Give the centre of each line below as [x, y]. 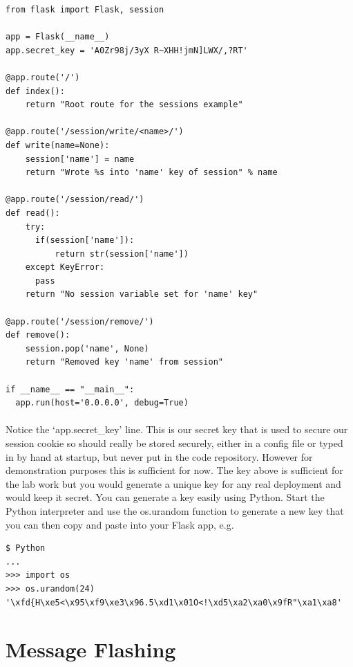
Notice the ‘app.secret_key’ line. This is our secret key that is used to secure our [177, 429]
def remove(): [38, 335]
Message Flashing [91, 649]
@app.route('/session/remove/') [80, 321]
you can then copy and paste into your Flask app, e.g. [120, 524]
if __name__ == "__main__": [70, 389]
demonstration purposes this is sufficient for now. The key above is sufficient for [174, 470]
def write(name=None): [58, 145]
